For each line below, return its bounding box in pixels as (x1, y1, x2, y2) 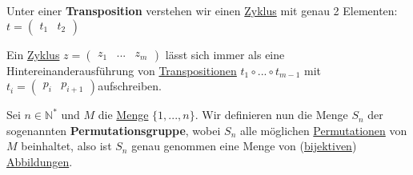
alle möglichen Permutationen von (239, 121, 407, 138)
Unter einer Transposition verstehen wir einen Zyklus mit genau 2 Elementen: (6, 2, 398, 18)
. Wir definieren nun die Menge (194, 106, 348, 123)
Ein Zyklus (6, 46, 60, 62)
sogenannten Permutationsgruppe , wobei (6, 121, 221, 138)
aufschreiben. (98, 78, 162, 94)
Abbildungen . (6, 153, 73, 169)
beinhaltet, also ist (21, 137, 112, 154)
